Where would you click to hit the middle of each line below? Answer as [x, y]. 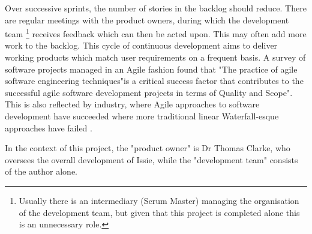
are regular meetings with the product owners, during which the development [147, 19]
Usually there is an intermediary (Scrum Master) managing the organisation [159, 200]
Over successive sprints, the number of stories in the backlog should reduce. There [156, 8]
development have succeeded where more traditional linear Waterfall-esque [142, 116]
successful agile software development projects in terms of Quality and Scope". [149, 92]
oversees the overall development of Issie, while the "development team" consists [151, 159]
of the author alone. [41, 171]
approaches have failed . [49, 127]
